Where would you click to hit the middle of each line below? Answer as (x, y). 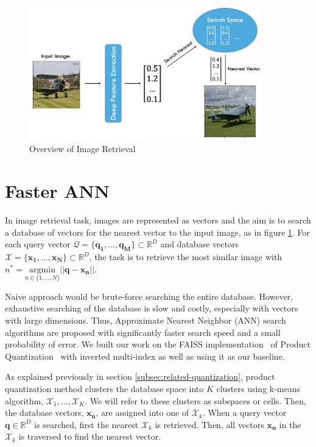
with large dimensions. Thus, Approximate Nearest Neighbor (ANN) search (146, 320)
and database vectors (199, 244)
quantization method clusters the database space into (104, 388)
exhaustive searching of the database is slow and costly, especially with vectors (152, 308)
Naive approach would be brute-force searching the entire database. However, (149, 296)
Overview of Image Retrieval (83, 149)
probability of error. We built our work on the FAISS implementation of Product (158, 344)
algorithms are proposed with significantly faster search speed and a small (143, 332)
